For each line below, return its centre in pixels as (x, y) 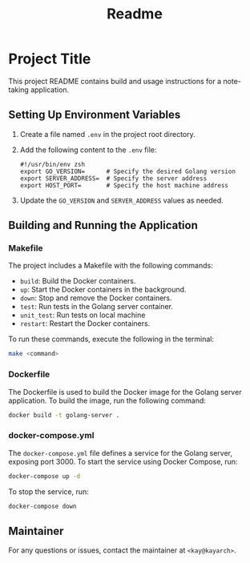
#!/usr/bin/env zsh (52, 164)
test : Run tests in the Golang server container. (97, 307)
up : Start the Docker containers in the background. (103, 290)
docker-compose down (43, 506)
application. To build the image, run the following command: (107, 400)
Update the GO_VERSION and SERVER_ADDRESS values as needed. (122, 200)
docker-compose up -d (44, 476)
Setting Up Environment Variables (95, 115)
